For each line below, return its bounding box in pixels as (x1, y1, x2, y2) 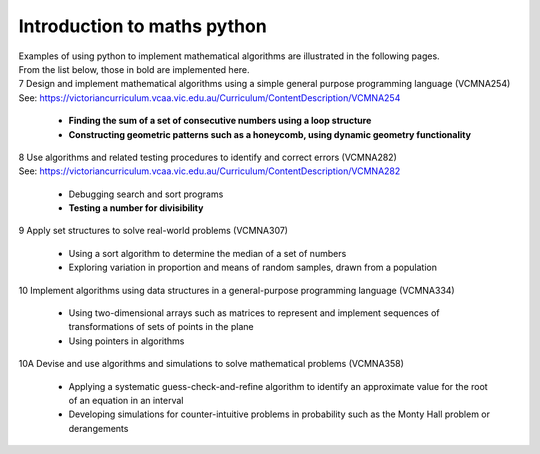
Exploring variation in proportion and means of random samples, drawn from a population (68, 261, 437, 274)
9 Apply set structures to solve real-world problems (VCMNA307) (18, 225, 289, 237)
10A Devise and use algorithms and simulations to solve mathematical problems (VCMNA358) (18, 358, 405, 370)
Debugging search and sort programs (68, 188, 224, 200)
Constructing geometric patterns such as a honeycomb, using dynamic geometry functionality (68, 128, 472, 140)
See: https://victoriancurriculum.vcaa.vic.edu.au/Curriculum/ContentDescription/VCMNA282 (18, 165, 401, 177)
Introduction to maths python (18, 15, 267, 37)
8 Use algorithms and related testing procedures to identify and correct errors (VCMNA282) (18, 151, 397, 163)
